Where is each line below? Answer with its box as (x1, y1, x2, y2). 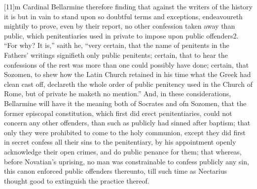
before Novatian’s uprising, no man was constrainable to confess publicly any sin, (4, 156, 249, 166)
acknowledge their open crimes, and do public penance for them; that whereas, (4, 146, 242, 156)
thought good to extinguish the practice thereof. (4, 175, 149, 186)
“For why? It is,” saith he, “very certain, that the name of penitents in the (4, 40, 229, 50)
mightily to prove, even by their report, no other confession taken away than (4, 21, 235, 31)
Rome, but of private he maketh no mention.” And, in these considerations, (4, 88, 231, 99)
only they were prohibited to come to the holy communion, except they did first (4, 127, 246, 137)
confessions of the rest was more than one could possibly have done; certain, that (4, 59, 249, 70)
